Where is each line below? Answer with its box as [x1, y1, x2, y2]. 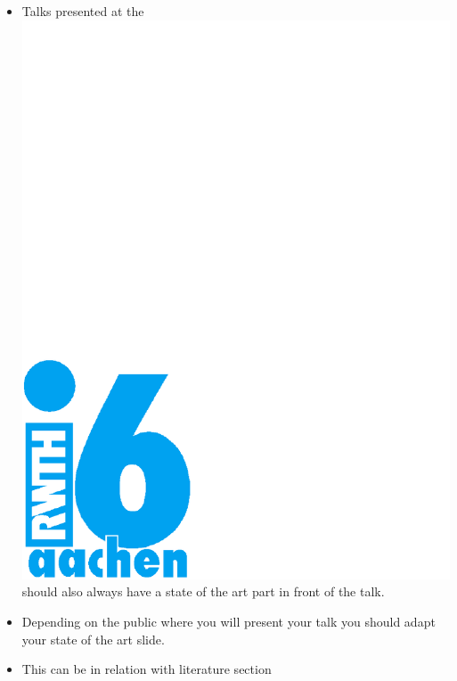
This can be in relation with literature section [21, 660, 272, 678]
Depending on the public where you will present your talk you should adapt [21, 611, 436, 630]
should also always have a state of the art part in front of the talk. [21, 582, 385, 601]
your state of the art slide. [21, 629, 165, 648]
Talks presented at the [21, 2, 144, 20]
